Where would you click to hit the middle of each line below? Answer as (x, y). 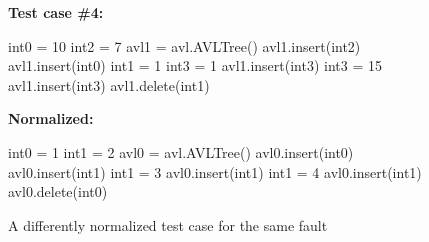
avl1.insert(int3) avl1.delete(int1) (109, 84)
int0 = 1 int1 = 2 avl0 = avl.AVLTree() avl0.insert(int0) (181, 151)
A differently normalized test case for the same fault (168, 224)
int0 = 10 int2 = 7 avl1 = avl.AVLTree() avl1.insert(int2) (184, 45)
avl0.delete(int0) (58, 191)
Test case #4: (56, 12)
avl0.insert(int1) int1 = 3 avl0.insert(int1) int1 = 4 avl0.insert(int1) (215, 171)
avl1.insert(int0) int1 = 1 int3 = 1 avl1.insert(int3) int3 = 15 (195, 65)
